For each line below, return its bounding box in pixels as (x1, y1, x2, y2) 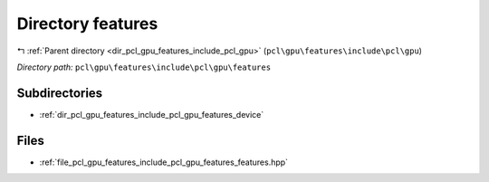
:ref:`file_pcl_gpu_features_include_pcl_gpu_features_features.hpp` (39, 157, 289, 168)
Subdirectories (16, 85, 103, 101)
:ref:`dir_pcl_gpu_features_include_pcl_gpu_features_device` (39, 109, 264, 120)
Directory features (16, 14, 158, 34)
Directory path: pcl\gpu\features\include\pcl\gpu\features (16, 62, 272, 72)
